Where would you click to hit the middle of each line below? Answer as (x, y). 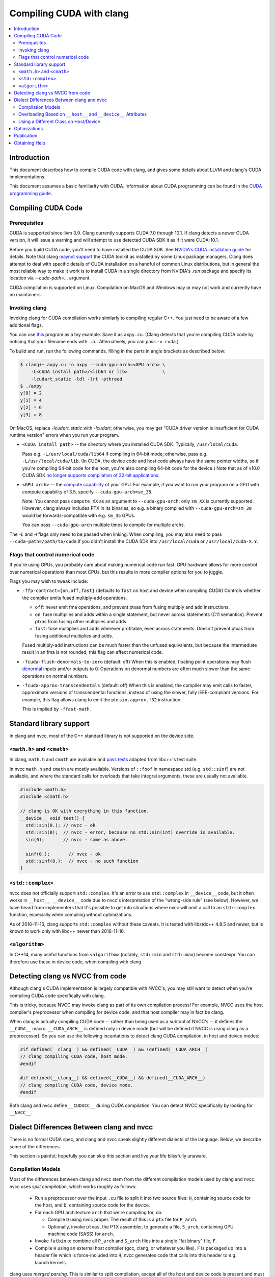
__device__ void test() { (52, 818)
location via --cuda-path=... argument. (50, 278)
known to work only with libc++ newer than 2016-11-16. (67, 931)
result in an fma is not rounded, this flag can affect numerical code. (92, 652)
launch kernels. (51, 1262)
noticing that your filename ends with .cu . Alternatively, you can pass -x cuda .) (94, 342)
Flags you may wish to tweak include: (49, 581)
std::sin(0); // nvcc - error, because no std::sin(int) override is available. (130, 832)
